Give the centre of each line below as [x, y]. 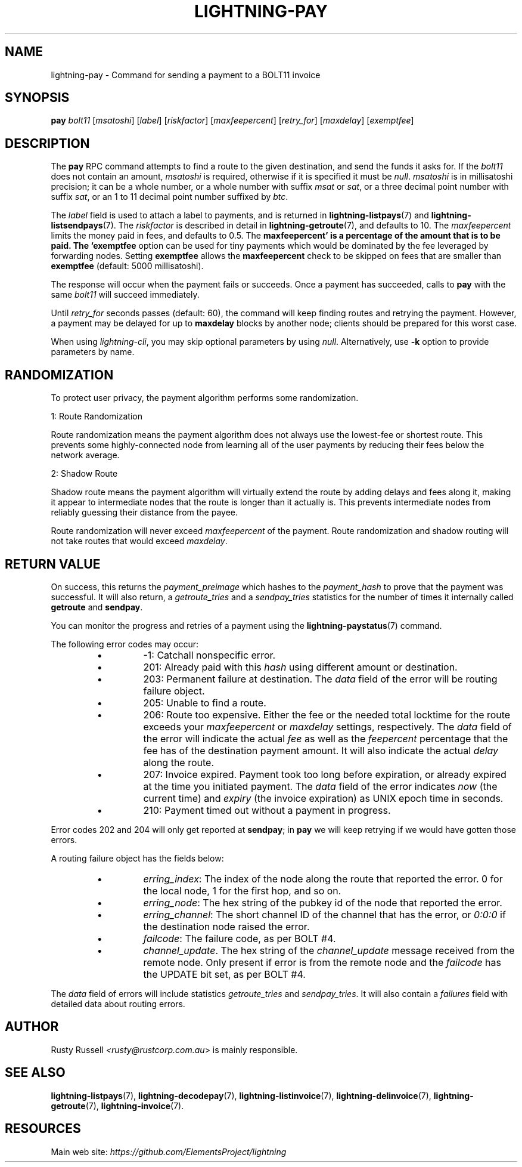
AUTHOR [32, 1027]
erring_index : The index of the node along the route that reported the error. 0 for [323, 879]
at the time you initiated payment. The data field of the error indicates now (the [320, 786]
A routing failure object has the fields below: [137, 858]
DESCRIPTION [47, 143]
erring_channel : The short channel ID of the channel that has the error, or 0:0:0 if [324, 914]
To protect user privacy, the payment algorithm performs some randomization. [205, 398]
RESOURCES [43, 1129]
